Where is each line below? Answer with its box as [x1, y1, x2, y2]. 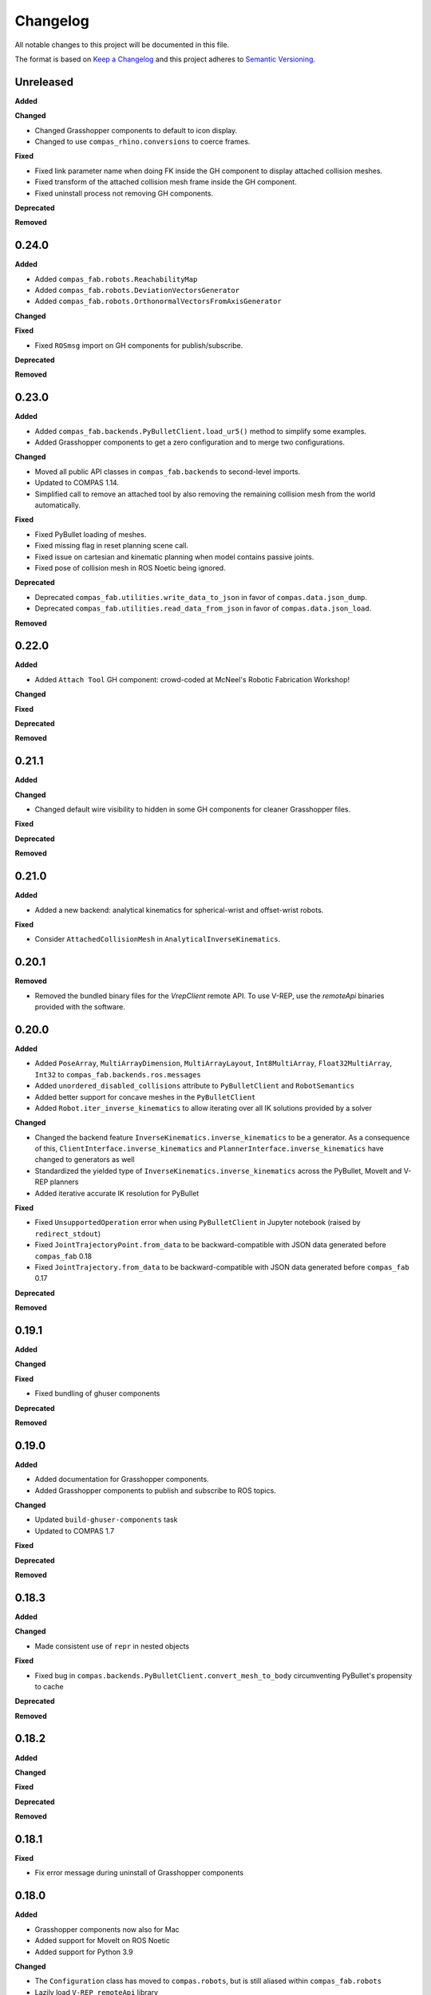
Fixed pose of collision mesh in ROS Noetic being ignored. [34, 563, 227, 572]
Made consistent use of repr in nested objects [34, 1641, 190, 1651]
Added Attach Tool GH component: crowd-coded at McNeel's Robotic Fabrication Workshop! [34, 674, 350, 684]
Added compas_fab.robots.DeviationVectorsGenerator [34, 286, 239, 295]
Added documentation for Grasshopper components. [34, 1475, 209, 1484]
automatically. [34, 500, 81, 510]
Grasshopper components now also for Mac [34, 1924, 180, 1934]
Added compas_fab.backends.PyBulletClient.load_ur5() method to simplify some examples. [34, 426, 367, 436]
